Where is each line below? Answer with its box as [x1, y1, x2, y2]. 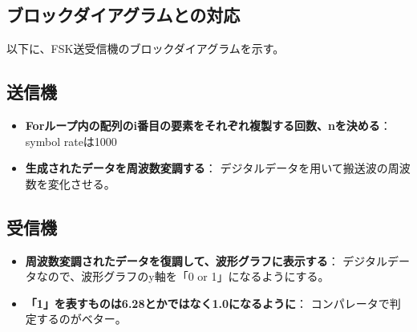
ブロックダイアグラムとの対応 [6, 2, 241, 27]
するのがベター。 [36, 310, 127, 327]
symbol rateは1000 [25, 132, 117, 149]
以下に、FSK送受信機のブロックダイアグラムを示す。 [6, 40, 285, 57]
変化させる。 [47, 175, 115, 192]
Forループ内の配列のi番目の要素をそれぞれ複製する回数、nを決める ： [25, 117, 391, 133]
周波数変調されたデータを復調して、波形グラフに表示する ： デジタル [25, 252, 388, 269]
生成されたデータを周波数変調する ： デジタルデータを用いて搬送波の [25, 160, 388, 176]
